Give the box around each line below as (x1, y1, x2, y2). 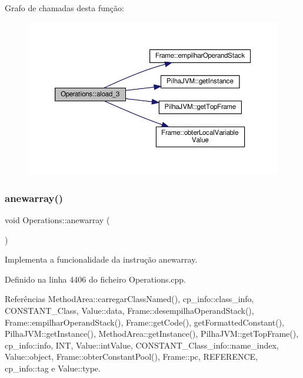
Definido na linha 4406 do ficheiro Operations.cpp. (5, 273, 187, 285)
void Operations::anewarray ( (5, 214, 110, 226)
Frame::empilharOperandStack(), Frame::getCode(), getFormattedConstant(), (5, 316, 284, 328)
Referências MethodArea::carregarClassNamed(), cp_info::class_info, (5, 293, 254, 305)
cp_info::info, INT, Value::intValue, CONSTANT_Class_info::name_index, (5, 339, 279, 351)
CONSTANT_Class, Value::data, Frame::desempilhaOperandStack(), (5, 304, 254, 317)
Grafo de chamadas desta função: (5, 2, 124, 14)
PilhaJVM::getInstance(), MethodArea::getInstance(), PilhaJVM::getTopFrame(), (5, 327, 299, 340)
